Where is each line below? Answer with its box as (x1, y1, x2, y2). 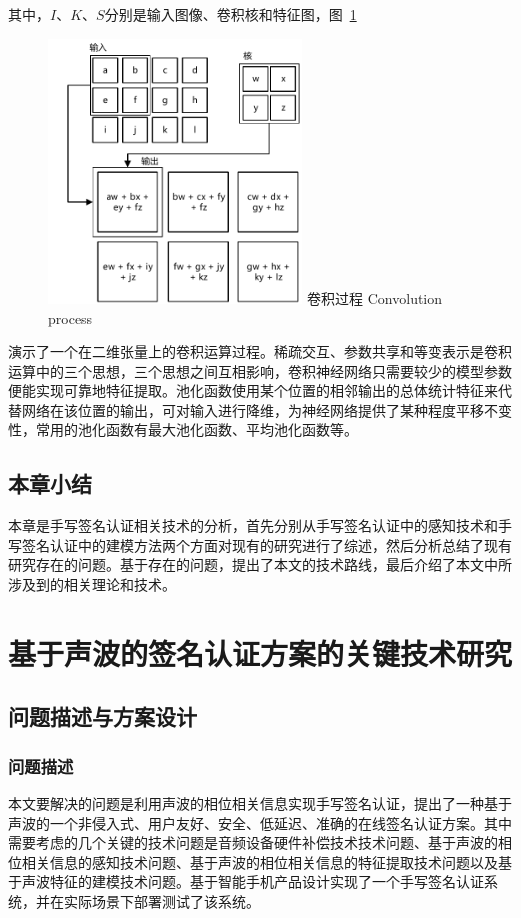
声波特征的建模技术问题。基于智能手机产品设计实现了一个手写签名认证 (21, 871, 484, 892)
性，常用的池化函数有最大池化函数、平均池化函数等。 (8, 419, 358, 440)
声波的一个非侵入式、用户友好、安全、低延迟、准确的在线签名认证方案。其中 (8, 812, 512, 833)
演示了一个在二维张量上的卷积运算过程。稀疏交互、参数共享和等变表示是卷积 (8, 341, 512, 362)
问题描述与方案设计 (8, 701, 197, 732)
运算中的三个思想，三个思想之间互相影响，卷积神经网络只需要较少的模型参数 (8, 360, 512, 381)
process (48, 307, 93, 328)
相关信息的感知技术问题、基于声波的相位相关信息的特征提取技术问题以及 (21, 851, 498, 872)
